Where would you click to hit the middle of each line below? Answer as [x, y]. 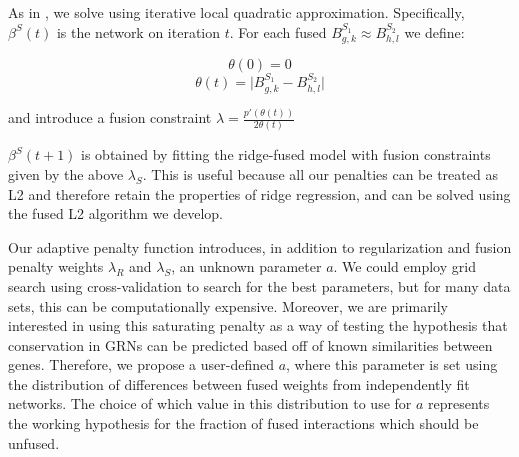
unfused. [34, 442]
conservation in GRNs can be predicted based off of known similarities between [250, 344]
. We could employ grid [404, 266]
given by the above [66, 173]
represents [459, 403]
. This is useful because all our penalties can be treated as [320, 173]
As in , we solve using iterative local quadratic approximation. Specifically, [236, 12]
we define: [434, 31]
